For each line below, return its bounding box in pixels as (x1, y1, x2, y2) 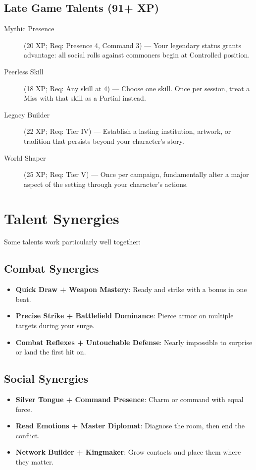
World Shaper (4, 152, 46, 163)
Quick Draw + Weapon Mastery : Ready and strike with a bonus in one (15, 284, 247, 294)
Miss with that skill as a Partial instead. (24, 93, 146, 103)
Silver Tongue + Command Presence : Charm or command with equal (15, 394, 244, 405)
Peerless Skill (4, 66, 44, 76)
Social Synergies (4, 371, 89, 386)
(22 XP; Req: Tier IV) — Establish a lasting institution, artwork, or (24, 126, 231, 136)
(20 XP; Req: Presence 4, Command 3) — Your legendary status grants (24, 40, 241, 50)
